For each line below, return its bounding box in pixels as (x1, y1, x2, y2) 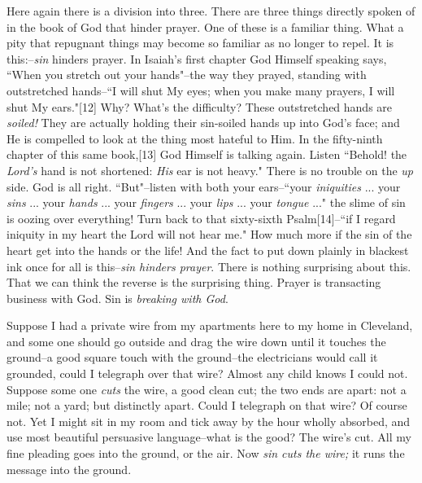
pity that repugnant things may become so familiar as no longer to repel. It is (7, 34, 394, 51)
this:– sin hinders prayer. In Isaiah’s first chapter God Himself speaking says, (7, 50, 387, 67)
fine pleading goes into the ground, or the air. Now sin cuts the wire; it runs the (7, 445, 405, 462)
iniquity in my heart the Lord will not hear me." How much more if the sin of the (7, 226, 412, 243)
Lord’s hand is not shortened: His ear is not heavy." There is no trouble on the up (7, 161, 413, 178)
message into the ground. (7, 460, 132, 477)
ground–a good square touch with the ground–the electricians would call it (7, 349, 378, 366)
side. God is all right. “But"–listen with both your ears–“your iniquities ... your (7, 178, 401, 195)
